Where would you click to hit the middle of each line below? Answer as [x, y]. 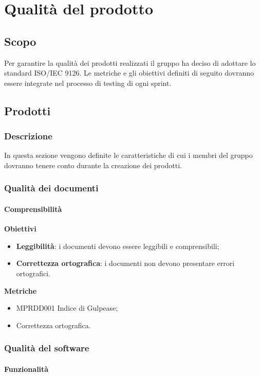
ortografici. [33, 273]
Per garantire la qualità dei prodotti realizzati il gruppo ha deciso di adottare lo [130, 62]
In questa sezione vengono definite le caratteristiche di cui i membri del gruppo [128, 155]
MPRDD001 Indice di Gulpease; [67, 308]
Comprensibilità [33, 209]
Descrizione [28, 136]
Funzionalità [26, 369]
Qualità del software [47, 348]
